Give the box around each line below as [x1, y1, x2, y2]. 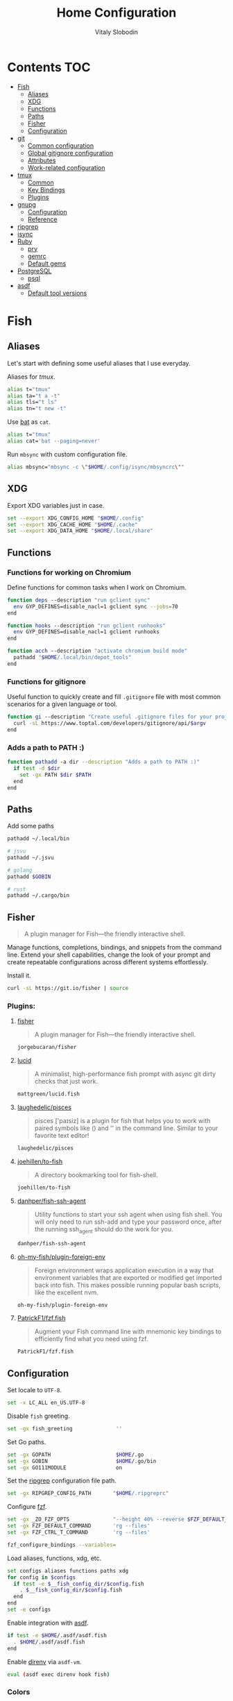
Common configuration [27, 141, 94, 150]
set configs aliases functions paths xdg [7, 1567, 129, 1574]
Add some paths [7, 822, 54, 830]
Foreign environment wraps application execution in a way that [34, 1266, 214, 1274]
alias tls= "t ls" [7, 399, 58, 406]
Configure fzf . [7, 1503, 47, 1511]
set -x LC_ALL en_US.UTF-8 [7, 1399, 85, 1406]
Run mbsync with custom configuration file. [7, 450, 128, 459]
